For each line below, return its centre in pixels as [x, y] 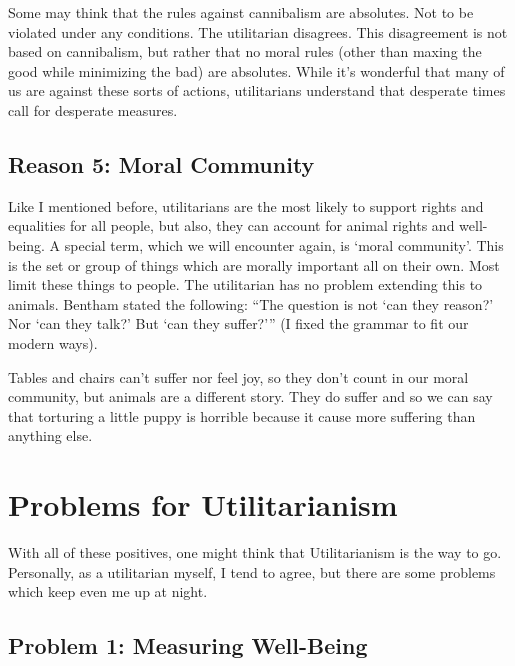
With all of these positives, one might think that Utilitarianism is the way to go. [255, 552]
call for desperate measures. [93, 109]
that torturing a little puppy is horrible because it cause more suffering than [242, 415]
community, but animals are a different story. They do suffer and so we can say [250, 396]
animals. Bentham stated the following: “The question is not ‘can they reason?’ [251, 303]
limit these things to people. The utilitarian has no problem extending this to [245, 284]
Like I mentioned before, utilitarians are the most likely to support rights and [246, 205]
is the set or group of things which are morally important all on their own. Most [254, 264]
